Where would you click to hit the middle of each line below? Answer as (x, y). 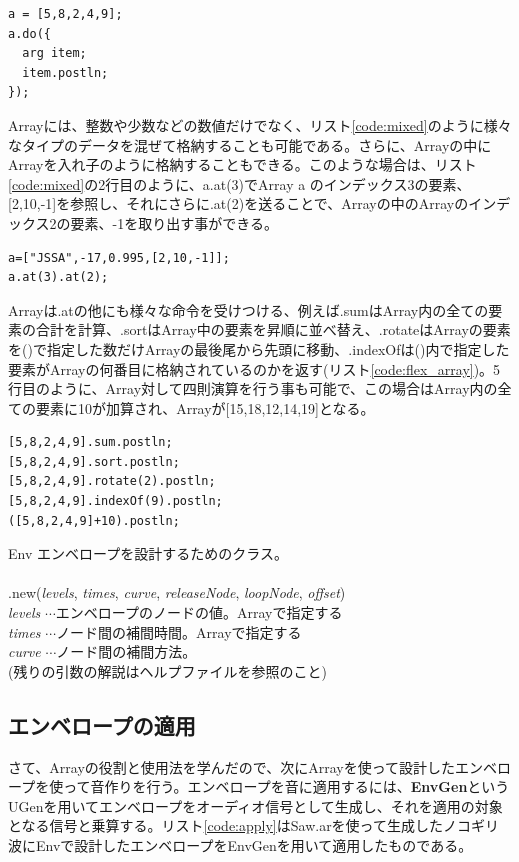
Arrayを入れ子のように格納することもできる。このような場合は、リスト (242, 164)
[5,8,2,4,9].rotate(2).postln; (112, 481)
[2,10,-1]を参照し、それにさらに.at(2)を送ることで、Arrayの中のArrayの (238, 203)
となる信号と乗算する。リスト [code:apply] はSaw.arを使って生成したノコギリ (253, 825)
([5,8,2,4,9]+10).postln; (94, 520)
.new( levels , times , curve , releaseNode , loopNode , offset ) (177, 592)
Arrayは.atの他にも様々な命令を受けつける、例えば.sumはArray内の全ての (248, 309)
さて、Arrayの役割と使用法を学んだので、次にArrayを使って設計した (231, 766)
